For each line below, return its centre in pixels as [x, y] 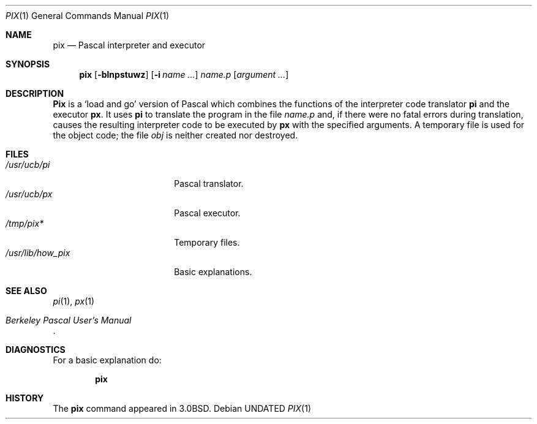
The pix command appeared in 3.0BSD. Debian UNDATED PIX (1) [182, 408]
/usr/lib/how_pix [38, 253]
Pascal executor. [207, 213]
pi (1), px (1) [74, 301]
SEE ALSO [26, 291]
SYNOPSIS [28, 64]
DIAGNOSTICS [36, 350]
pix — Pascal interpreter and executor [129, 45]
